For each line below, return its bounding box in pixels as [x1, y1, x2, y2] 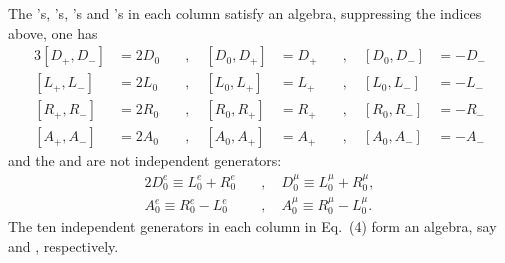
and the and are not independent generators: [8, 150, 282, 171]
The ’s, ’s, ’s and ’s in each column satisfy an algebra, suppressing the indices [8, 3, 482, 23]
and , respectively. [8, 236, 119, 257]
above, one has [8, 22, 98, 43]
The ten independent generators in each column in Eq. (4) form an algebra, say [8, 216, 497, 237]
